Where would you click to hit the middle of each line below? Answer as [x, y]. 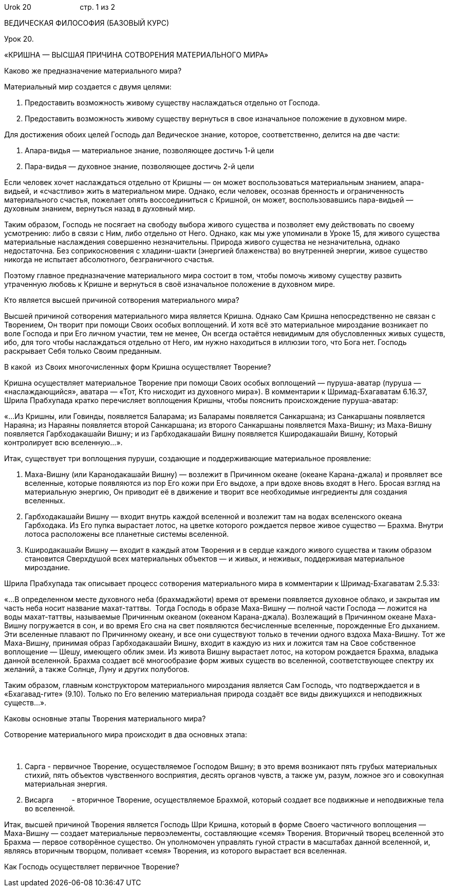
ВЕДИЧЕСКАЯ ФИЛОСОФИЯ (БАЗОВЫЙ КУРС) [87, 23]
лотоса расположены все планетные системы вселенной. [127, 534]
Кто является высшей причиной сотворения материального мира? [122, 300]
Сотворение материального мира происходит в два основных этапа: [126, 734]
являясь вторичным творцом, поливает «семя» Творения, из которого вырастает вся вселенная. [175, 851]
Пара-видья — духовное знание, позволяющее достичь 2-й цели [139, 166]
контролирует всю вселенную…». [63, 442]
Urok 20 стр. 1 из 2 [60, 7]
